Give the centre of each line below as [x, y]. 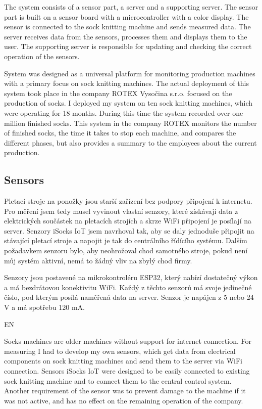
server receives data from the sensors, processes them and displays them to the [126, 36]
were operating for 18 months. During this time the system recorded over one [124, 112]
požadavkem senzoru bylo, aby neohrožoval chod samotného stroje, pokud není [126, 251]
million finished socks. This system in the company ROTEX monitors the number [130, 123]
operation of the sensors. [42, 56]
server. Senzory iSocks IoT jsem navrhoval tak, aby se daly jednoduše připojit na [129, 230]
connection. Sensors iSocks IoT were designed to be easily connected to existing [127, 371]
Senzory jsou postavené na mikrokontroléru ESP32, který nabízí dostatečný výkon [131, 277]
